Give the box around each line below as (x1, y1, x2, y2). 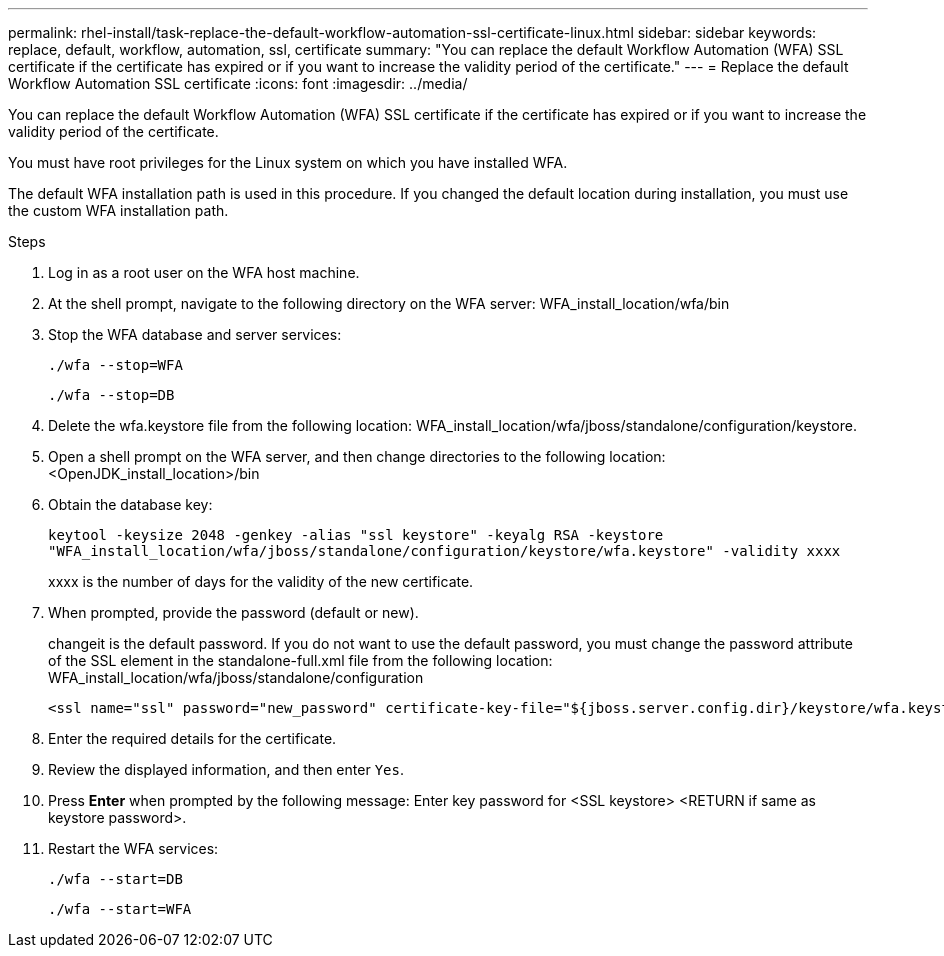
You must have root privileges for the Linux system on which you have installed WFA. (8, 154, 568, 171)
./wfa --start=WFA (48, 901, 192, 917)
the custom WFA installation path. (8, 202, 229, 219)
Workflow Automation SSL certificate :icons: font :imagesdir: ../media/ (8, 75, 468, 92)
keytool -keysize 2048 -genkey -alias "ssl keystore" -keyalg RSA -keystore (48, 527, 664, 543)
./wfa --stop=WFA (48, 357, 183, 373)
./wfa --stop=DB (48, 387, 175, 403)
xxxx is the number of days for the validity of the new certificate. (48, 573, 474, 590)
